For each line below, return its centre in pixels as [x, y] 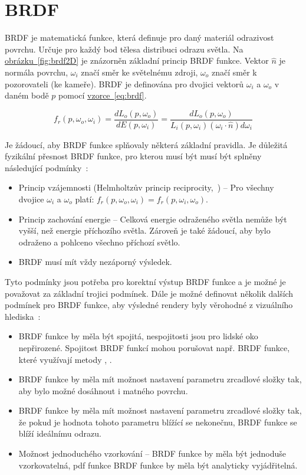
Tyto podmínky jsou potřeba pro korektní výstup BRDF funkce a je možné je [145, 281]
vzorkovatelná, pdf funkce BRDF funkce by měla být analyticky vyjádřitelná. [158, 465]
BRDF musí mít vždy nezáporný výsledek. [95, 262]
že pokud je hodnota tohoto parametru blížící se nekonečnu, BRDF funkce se [158, 422]
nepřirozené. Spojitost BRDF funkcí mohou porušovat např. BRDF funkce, [154, 347]
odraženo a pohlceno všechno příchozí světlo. [99, 242]
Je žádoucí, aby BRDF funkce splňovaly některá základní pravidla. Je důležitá [146, 144]
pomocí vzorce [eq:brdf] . [103, 95]
